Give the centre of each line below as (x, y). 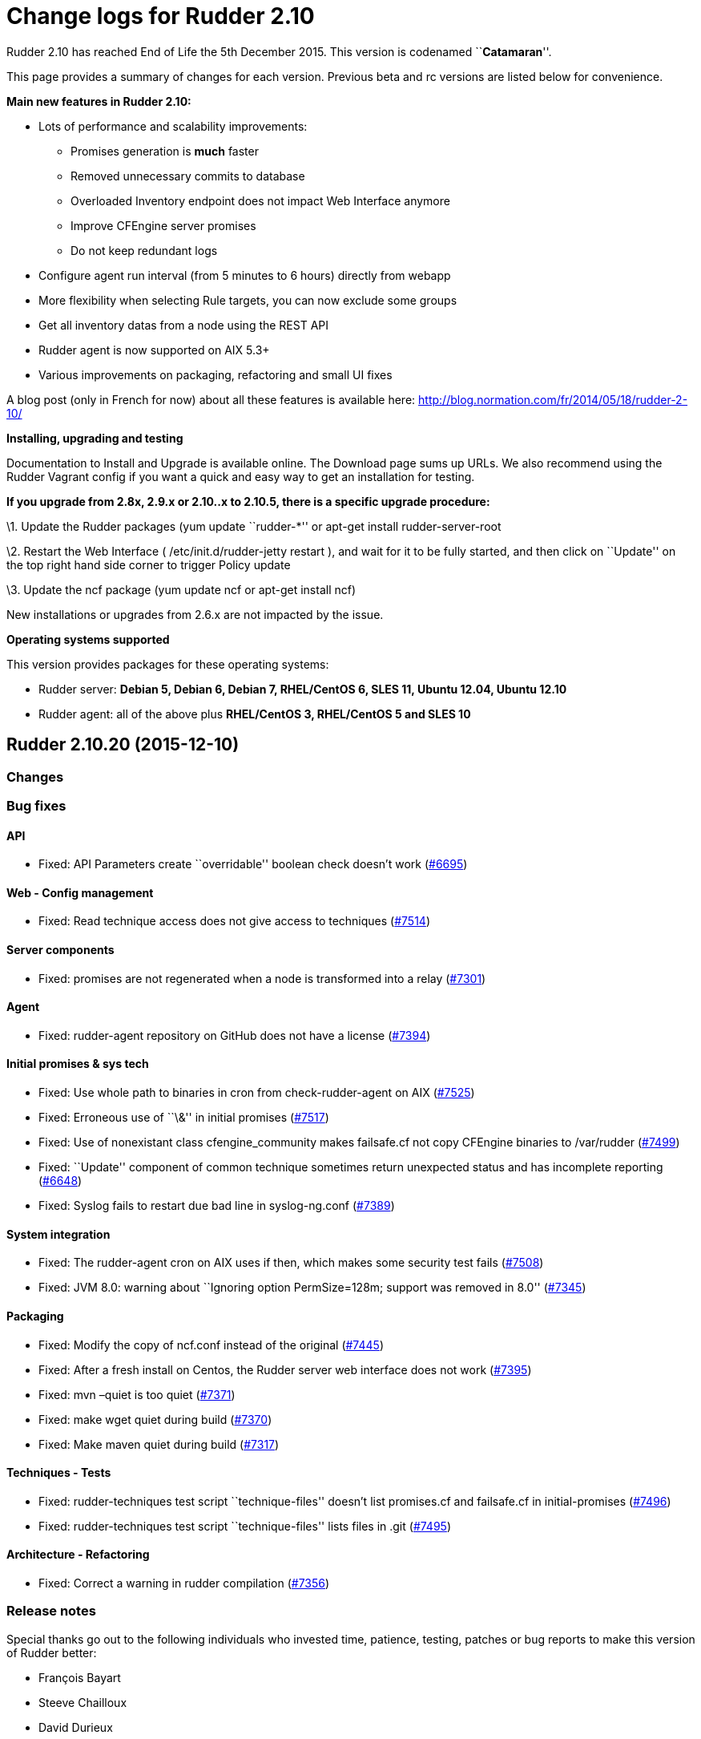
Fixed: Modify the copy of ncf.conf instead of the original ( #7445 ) (211, 1345)
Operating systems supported (88, 639)
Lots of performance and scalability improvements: (173, 126)
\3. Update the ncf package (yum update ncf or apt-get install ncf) (181, 589)
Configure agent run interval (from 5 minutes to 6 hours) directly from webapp (245, 275)
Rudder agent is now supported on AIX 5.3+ (154, 350)
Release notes (51, 1611)
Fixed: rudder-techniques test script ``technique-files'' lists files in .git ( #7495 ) (245, 1526)
